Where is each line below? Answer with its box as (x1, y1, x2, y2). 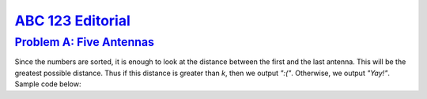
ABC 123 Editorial (14, 12, 130, 29)
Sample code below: (14, 79, 81, 89)
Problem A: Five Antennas (14, 35, 154, 49)
